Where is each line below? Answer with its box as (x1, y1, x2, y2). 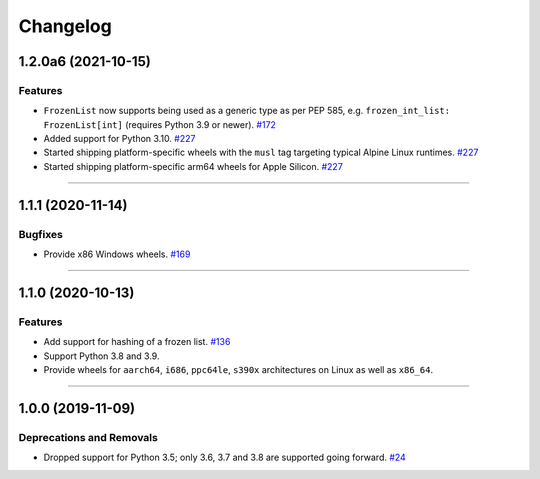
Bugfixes (18, 227, 64, 241)
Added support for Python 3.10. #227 (43, 133, 196, 145)
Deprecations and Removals (18, 430, 159, 444)
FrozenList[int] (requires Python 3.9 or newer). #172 (43, 118, 277, 130)
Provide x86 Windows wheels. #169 (43, 248, 191, 260)
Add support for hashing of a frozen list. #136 (43, 336, 231, 348)
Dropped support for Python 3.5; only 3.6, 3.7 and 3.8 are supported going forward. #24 (43, 451, 407, 464)
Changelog (18, 15, 112, 37)
